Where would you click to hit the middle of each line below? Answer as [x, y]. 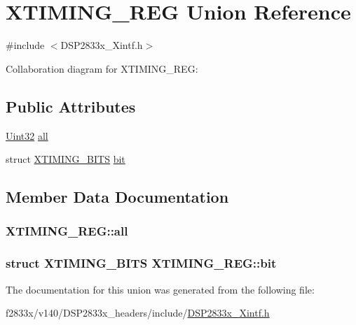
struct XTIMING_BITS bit [66, 159]
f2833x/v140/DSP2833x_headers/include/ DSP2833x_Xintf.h [138, 313]
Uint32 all [27, 135]
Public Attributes [71, 106]
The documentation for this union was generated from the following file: [160, 289]
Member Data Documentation [117, 197]
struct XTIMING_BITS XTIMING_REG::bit [141, 263]
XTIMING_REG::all [67, 231]
